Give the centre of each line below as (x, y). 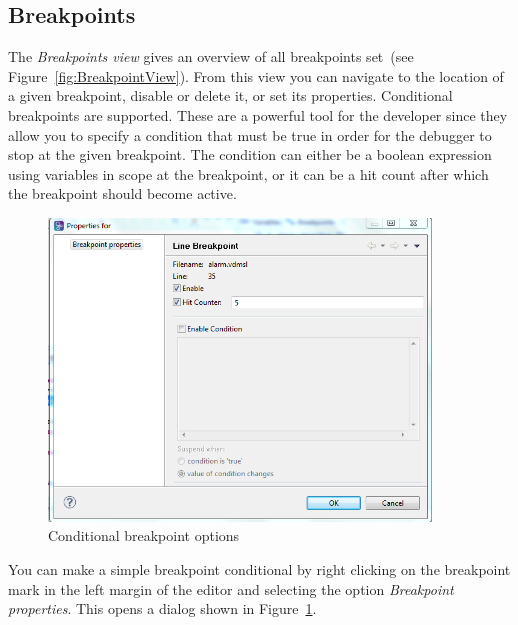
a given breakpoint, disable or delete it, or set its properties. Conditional (230, 95)
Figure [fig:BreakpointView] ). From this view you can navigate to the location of (256, 75)
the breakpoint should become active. (122, 193)
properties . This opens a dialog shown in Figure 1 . (162, 608)
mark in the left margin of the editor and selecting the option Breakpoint (231, 588)
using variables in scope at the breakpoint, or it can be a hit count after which (248, 173)
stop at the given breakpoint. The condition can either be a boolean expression (250, 154)
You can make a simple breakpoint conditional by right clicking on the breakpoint (259, 568)
